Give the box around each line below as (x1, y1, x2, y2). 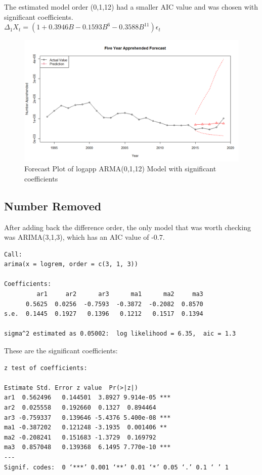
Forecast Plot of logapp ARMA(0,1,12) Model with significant (24, 163, 216, 174)
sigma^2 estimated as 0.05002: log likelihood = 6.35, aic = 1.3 (4, 330, 236, 338)
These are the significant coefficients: (4, 345, 118, 356)
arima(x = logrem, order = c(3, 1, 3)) (4, 261, 138, 268)
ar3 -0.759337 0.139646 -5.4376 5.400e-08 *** (4, 414, 171, 421)
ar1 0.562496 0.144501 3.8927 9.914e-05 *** (4, 394, 171, 401)
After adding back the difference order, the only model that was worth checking (4, 222, 251, 232)
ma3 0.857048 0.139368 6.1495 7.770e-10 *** (4, 444, 171, 451)
